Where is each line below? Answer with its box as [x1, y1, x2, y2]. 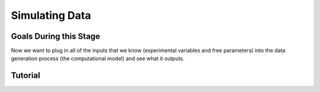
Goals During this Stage [11, 31, 101, 41]
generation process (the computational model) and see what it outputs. [11, 55, 185, 62]
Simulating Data [11, 9, 91, 22]
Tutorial [11, 71, 41, 81]
